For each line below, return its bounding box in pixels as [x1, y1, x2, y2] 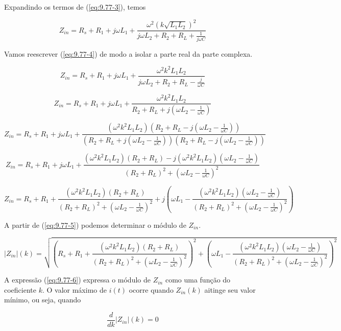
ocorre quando [129, 284, 174, 295]
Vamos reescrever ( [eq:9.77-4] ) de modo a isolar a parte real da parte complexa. [4, 48, 253, 59]
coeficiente [4, 284, 36, 295]
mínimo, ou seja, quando [4, 294, 81, 305]
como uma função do [165, 274, 231, 285]
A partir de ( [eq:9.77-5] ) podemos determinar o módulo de [4, 219, 186, 230]
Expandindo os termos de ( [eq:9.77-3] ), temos [4, 2, 146, 12]
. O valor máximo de [42, 284, 107, 295]
